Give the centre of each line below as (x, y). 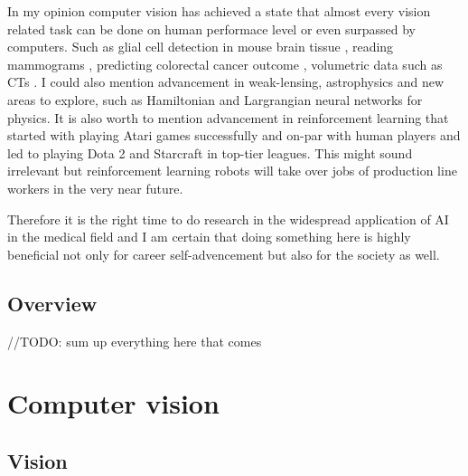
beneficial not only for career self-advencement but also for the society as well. (224, 254)
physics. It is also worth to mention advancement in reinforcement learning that (228, 117)
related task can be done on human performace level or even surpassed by (211, 29)
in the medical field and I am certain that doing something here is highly (209, 237)
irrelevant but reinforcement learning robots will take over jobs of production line (232, 171)
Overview (52, 303)
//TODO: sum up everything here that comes (135, 341)
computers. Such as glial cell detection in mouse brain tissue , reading (201, 47)
